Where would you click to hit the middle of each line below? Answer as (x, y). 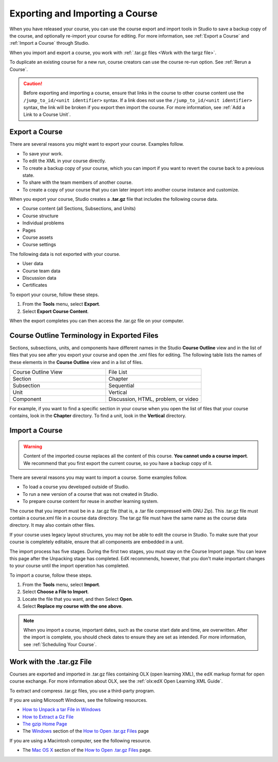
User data (33, 264)
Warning (33, 446)
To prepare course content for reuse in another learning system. (90, 501)
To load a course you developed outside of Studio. (76, 487)
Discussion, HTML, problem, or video (153, 399)
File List (118, 372)
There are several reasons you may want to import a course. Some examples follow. (98, 477)
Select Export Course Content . (56, 311)
